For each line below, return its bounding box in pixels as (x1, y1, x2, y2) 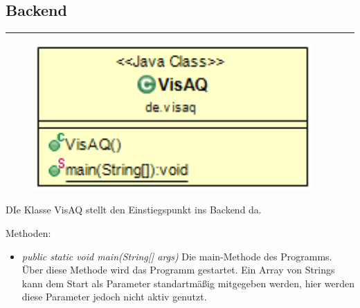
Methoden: (6, 225, 51, 240)
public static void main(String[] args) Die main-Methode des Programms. (21, 249, 332, 263)
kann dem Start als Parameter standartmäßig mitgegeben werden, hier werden (21, 276, 354, 290)
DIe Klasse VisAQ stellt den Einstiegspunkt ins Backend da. (6, 202, 262, 217)
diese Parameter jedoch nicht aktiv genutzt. (21, 289, 207, 304)
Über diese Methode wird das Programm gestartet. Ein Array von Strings (21, 262, 335, 277)
